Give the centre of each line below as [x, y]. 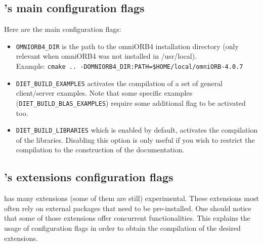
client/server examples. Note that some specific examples [104, 93]
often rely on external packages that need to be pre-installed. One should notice [128, 208]
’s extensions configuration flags [89, 177]
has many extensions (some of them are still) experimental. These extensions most [131, 198]
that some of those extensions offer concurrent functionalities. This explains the [127, 218]
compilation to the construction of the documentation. [100, 150]
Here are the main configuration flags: [63, 29]
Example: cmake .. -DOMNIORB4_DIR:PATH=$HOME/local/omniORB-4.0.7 [129, 66]
